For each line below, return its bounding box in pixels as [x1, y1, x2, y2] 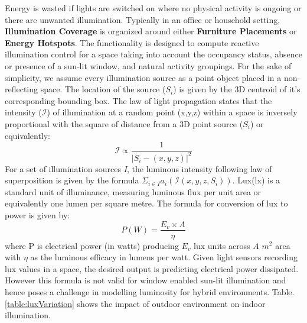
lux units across [194, 239, 250, 251]
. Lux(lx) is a [232, 174, 280, 186]
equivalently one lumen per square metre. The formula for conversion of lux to [5, 197, 288, 209]
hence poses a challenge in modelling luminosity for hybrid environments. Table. [5, 285, 295, 298]
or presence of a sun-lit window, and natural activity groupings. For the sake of [5, 59, 292, 72]
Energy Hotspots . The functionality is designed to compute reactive [5, 36, 259, 49]
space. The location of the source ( [40, 83, 166, 95]
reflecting [5, 83, 38, 95]
